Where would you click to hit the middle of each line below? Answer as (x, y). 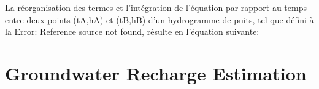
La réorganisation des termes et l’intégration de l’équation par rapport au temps (156, 7)
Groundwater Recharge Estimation (156, 73)
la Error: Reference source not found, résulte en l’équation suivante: (132, 31)
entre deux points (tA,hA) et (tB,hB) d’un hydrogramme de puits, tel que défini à (159, 19)
